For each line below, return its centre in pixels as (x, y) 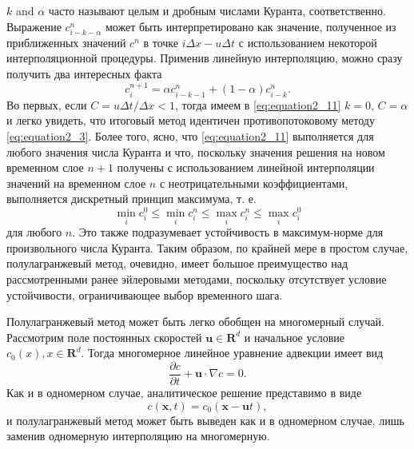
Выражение (34, 26)
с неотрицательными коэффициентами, (254, 183)
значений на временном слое (76, 183)
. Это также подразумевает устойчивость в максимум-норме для (228, 232)
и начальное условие (294, 337)
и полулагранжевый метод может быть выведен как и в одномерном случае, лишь (205, 420)
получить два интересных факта (84, 73)
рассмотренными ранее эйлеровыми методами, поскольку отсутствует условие (197, 279)
